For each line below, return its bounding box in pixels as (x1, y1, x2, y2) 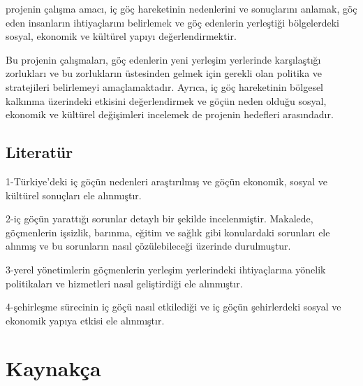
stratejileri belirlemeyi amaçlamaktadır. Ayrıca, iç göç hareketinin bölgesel (6, 79, 324, 94)
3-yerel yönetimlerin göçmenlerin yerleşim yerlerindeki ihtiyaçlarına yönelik (6, 262, 326, 276)
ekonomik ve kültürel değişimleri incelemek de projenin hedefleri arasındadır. (6, 107, 334, 122)
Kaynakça (6, 354, 101, 383)
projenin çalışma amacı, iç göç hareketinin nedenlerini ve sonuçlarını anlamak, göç (6, 1, 357, 15)
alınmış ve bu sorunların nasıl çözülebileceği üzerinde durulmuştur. (6, 238, 291, 253)
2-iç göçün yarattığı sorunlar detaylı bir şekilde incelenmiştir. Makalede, (6, 211, 313, 226)
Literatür (6, 141, 73, 163)
